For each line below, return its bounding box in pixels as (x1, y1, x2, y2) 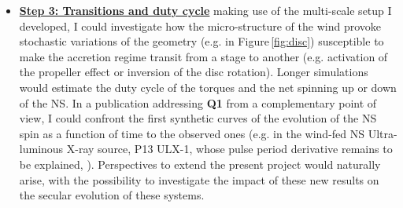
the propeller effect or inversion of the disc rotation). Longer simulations (19, 64, 368, 80)
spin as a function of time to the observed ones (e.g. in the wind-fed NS (19, 125, 365, 141)
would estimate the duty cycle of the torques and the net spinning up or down (19, 78, 397, 95)
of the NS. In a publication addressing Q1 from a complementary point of (19, 94, 377, 111)
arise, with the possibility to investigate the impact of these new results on (19, 171, 379, 188)
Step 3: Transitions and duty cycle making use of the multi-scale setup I (19, 2, 392, 18)
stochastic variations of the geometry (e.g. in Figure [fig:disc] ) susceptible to (19, 33, 384, 49)
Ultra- (368, 125, 397, 141)
